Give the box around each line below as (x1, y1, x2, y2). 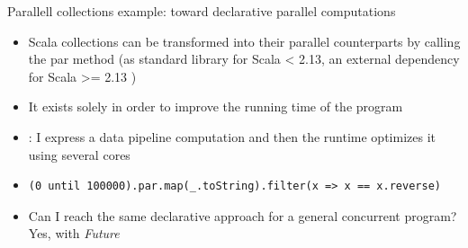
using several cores (28, 145, 130, 164)
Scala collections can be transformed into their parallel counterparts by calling (28, 31, 461, 50)
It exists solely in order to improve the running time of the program (28, 97, 403, 116)
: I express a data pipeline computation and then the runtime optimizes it (28, 127, 436, 146)
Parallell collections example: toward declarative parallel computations (7, 2, 396, 20)
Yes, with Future (28, 224, 120, 243)
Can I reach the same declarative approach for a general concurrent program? (28, 206, 457, 225)
